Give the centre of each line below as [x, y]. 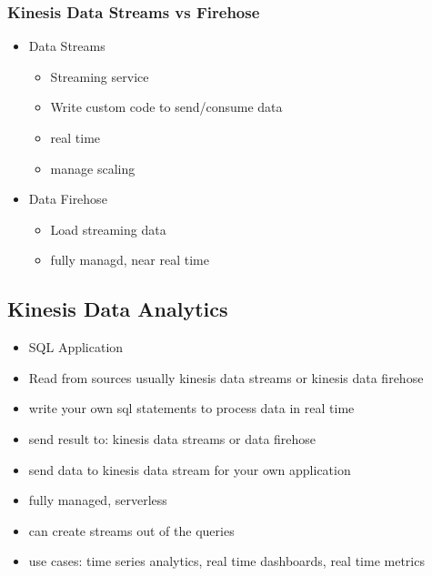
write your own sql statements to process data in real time [191, 408]
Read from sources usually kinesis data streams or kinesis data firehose [226, 377]
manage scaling [93, 168]
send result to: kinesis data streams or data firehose [172, 438]
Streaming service [100, 76]
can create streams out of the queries [131, 530]
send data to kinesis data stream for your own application [190, 469]
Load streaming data [108, 229]
